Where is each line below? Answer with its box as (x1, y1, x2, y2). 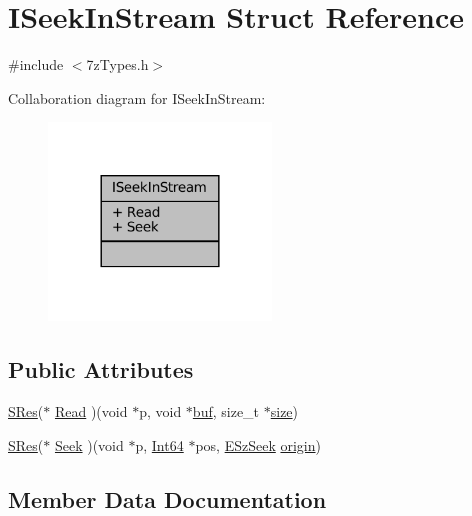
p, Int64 (135, 434, 184, 455)
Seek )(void (54, 434, 124, 455)
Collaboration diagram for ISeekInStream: (8, 87, 266, 108)
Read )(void (54, 401, 128, 422)
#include (8, 54, 64, 75)
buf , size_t (192, 401, 260, 422)
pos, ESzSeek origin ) (195, 434, 321, 455)
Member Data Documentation (8, 483, 327, 514)
